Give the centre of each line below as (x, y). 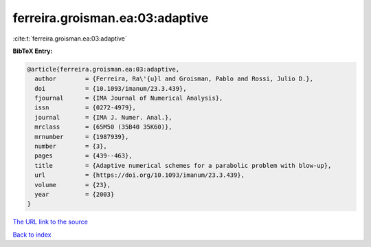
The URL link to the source (50, 222)
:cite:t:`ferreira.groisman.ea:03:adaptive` (70, 39)
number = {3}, (71, 147)
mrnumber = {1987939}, (82, 137)
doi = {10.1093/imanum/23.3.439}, (111, 88)
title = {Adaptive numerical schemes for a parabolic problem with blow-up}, (183, 165)
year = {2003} (75, 194)
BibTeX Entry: (33, 51)
